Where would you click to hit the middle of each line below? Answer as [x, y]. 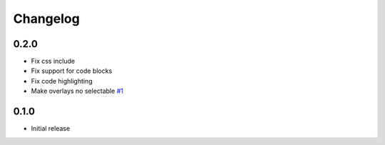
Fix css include [53, 61]
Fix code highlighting [62, 81]
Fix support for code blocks [72, 71]
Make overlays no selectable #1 [77, 91]
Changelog [46, 19]
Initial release [51, 129]
